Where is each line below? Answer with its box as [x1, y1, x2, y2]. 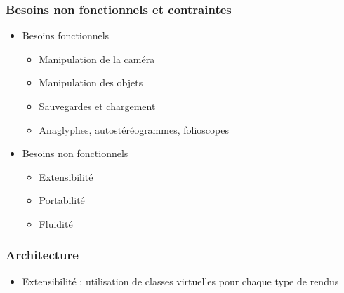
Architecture [6, 246, 79, 264]
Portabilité [39, 193, 85, 207]
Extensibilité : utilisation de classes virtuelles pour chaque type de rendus [22, 273, 339, 288]
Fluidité [39, 216, 73, 231]
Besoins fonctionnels [22, 28, 110, 43]
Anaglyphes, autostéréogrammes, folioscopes [39, 122, 229, 137]
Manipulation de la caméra [39, 51, 155, 66]
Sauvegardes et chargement [39, 99, 156, 113]
